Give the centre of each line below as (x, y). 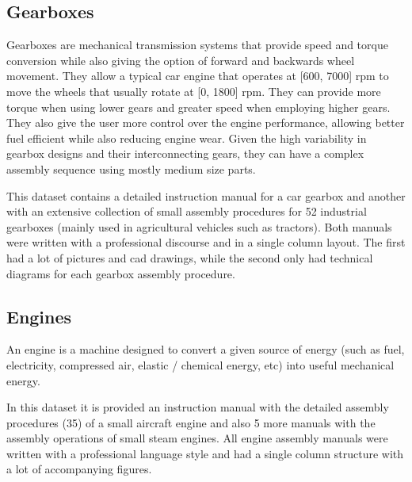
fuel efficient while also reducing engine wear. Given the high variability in (187, 138)
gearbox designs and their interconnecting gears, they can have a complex (185, 153)
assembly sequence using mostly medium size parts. (131, 168)
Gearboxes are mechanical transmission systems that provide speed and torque (197, 45)
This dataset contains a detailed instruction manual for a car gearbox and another (206, 195)
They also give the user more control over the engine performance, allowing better (206, 122)
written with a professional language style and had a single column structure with (205, 453)
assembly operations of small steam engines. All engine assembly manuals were (197, 438)
